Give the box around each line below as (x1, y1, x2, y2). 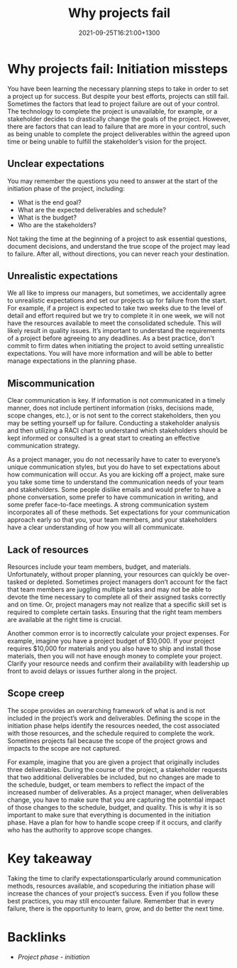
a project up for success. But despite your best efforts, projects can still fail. (7, 92, 229, 100)
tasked (7, 577, 28, 586)
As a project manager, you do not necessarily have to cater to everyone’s (7, 455, 221, 464)
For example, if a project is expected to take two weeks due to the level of (7, 304, 224, 312)
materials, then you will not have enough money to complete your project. (7, 651, 223, 660)
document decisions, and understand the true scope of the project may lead (7, 241, 231, 250)
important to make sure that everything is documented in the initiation (7, 810, 211, 819)
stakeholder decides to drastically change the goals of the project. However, (7, 114, 231, 123)
